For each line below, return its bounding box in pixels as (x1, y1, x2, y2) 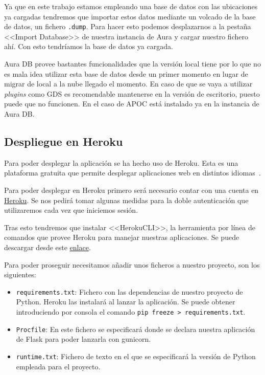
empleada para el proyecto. (16, 361, 101, 371)
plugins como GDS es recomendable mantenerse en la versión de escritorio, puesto (4, 88, 260, 99)
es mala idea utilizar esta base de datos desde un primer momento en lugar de (4, 68, 248, 79)
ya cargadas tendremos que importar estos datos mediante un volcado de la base (4, 11, 256, 21)
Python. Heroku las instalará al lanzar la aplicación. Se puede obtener (16, 296, 235, 307)
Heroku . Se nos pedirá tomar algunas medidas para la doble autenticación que (4, 194, 249, 205)
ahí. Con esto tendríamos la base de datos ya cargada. (4, 41, 173, 52)
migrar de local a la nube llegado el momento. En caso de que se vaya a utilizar (4, 78, 253, 89)
